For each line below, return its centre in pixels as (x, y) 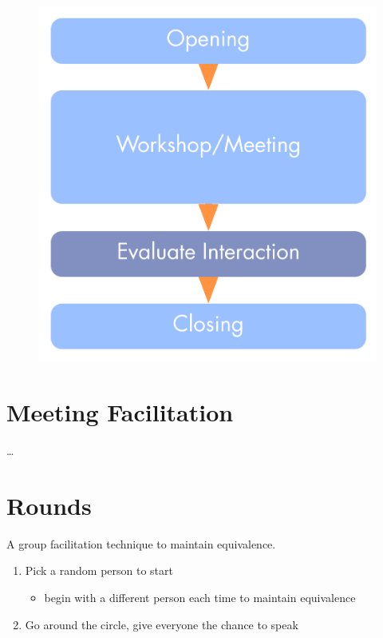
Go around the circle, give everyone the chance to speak (162, 624)
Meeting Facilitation (120, 412)
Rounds (49, 505)
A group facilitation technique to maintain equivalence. (141, 543)
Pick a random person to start (99, 570)
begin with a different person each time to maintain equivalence (200, 598)
